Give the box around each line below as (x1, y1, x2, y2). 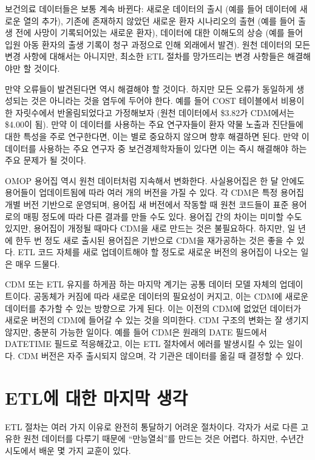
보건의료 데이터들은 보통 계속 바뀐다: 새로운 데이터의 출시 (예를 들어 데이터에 (5, 2, 297, 15)
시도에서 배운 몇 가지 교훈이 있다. (5, 444, 131, 456)
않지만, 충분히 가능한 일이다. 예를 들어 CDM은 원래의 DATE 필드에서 (5, 325, 267, 338)
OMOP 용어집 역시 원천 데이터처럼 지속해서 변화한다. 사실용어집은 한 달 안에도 (5, 174, 305, 187)
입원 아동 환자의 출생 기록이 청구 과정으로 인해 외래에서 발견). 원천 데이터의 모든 (5, 38, 311, 50)
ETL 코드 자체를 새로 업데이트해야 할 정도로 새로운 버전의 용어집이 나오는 (18, 245, 298, 258)
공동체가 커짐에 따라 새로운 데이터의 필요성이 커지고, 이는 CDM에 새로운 (33, 290, 309, 303)
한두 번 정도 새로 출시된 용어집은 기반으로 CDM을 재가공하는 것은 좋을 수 (15, 233, 294, 246)
